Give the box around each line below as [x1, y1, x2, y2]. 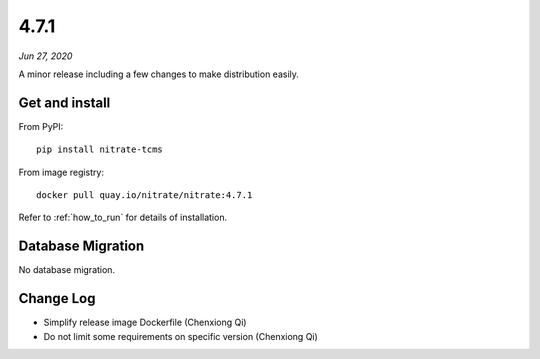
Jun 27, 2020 [18, 50, 73, 62]
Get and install [18, 94, 111, 111]
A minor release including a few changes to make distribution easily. [18, 68, 300, 80]
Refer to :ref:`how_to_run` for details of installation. [18, 211, 228, 224]
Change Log [18, 290, 96, 307]
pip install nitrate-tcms [36, 144, 164, 155]
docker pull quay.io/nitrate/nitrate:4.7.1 [36, 190, 253, 201]
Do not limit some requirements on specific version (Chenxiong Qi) [43, 330, 319, 342]
